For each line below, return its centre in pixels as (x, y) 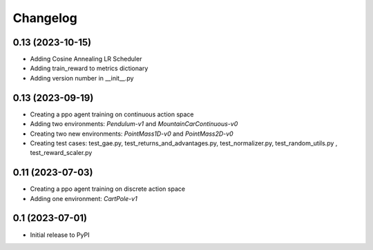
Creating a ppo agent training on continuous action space (112, 114)
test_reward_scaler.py (61, 153)
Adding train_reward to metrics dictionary (89, 68)
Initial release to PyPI (60, 235)
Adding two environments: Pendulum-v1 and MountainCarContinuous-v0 (134, 124)
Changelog (45, 18)
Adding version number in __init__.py (82, 78)
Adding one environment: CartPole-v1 (84, 198)
